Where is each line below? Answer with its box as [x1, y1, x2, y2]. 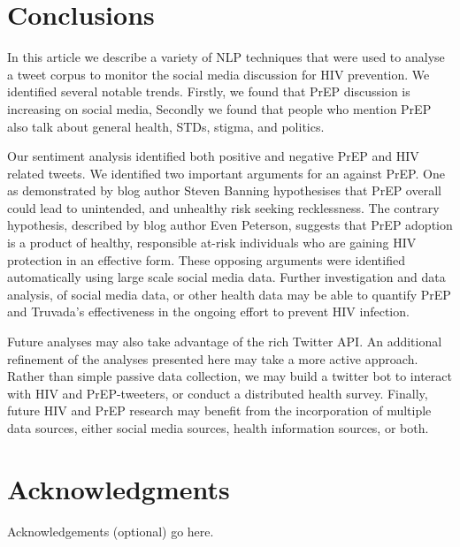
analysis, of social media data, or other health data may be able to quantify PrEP [7, 285, 451, 303]
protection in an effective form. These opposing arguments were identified [7, 250, 405, 269]
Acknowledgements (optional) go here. [7, 521, 214, 540]
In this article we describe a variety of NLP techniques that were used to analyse [7, 48, 445, 66]
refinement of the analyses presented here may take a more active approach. [7, 349, 418, 368]
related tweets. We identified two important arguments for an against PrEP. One [7, 163, 445, 182]
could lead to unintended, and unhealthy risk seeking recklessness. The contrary [7, 198, 440, 217]
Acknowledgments [7, 470, 230, 506]
